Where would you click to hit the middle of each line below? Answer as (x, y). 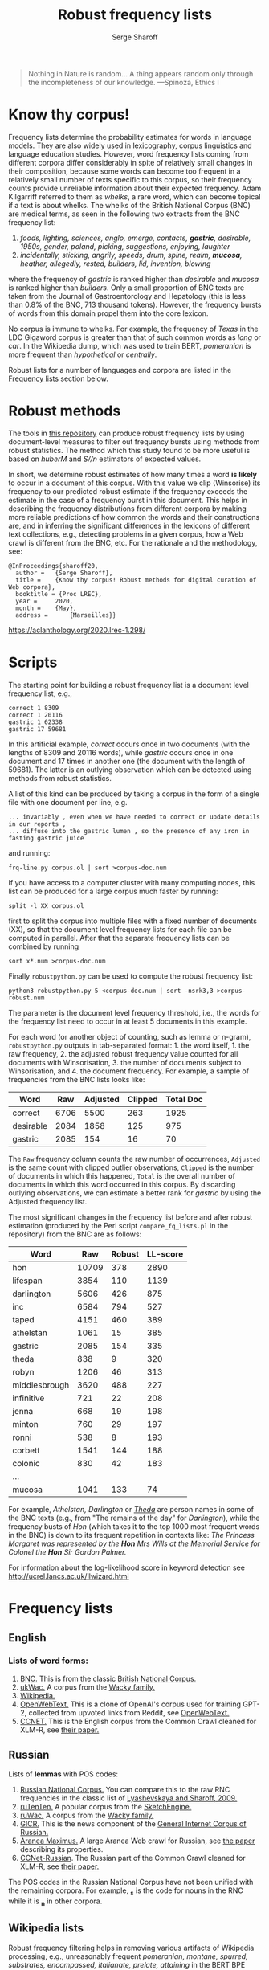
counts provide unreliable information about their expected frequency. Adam (135, 188)
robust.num (26, 998)
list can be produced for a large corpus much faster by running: (113, 891)
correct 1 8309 (34, 708)
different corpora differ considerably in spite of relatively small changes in (130, 162)
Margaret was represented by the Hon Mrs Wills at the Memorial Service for (134, 1543)
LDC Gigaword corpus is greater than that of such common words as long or (135, 337)
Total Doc (184, 1099)
